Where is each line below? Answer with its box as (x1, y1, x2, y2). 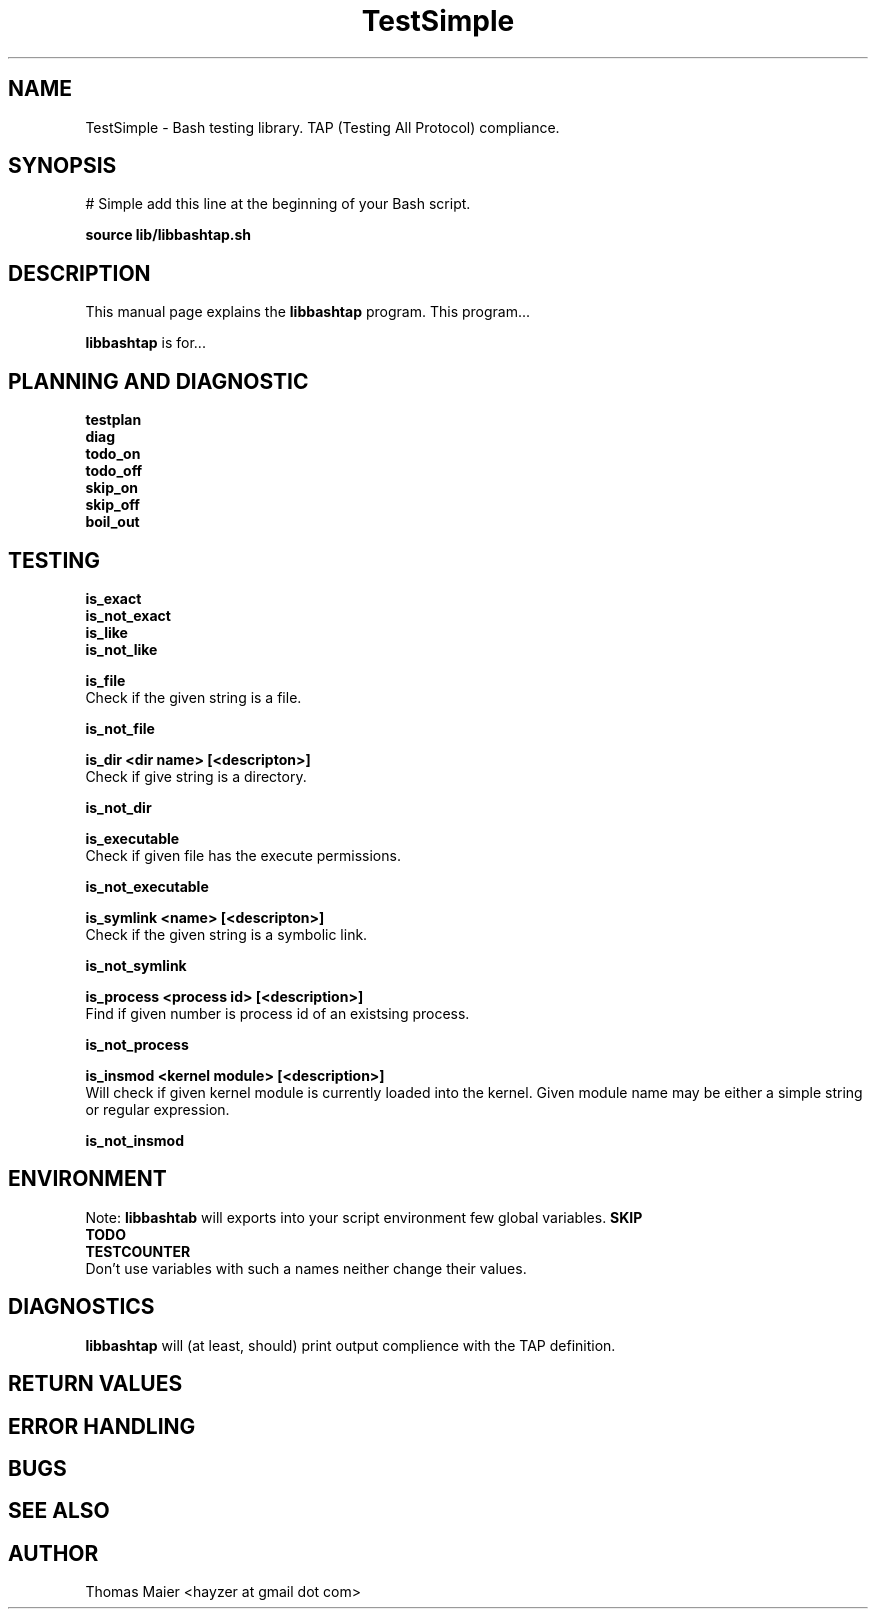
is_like (85, 623, 128, 641)
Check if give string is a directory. (85, 767, 307, 785)
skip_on (85, 479, 138, 497)
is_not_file (85, 719, 155, 737)
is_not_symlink (85, 956, 187, 974)
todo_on (85, 445, 141, 463)
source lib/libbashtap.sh (85, 226, 252, 244)
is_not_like (85, 640, 158, 658)
